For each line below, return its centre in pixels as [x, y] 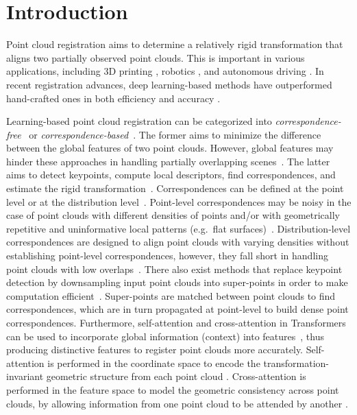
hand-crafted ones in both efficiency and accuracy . [113, 98]
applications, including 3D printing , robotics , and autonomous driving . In [165, 71]
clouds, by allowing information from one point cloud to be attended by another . [177, 403]
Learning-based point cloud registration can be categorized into [139, 121]
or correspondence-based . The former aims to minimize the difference [175, 134]
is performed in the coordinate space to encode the [154, 363]
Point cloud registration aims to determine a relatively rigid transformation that [175, 44]
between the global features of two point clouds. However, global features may [170, 148]
